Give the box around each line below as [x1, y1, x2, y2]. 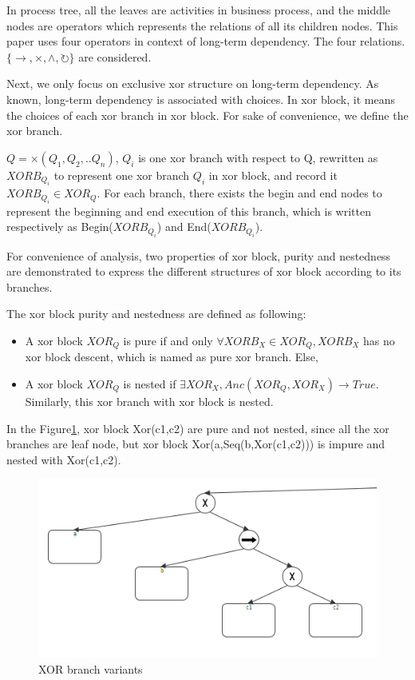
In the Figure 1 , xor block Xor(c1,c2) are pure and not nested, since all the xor [6, 420, 389, 436]
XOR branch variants [38, 660, 143, 677]
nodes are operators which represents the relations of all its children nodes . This [6, 17, 398, 34]
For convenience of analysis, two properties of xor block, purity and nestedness [6, 247, 391, 264]
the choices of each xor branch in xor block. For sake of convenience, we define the [6, 106, 409, 123]
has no [363, 332, 395, 348]
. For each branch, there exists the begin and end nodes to [97, 185, 382, 201]
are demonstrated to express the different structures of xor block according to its [6, 263, 401, 280]
